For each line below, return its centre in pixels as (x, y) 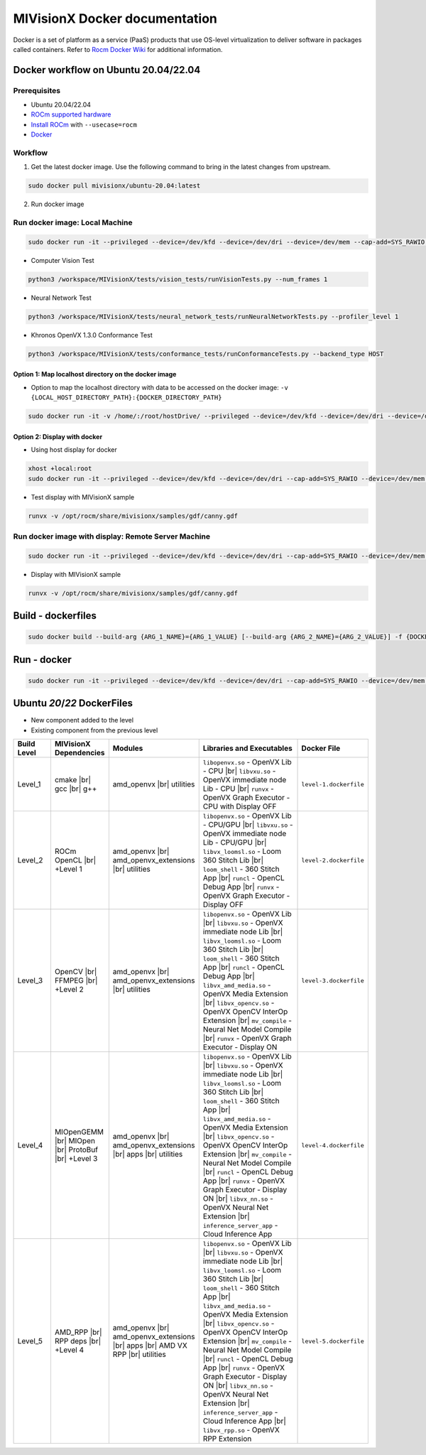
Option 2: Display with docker (58, 436)
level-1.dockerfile (333, 784)
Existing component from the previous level (94, 730)
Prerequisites (37, 90)
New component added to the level (82, 720)
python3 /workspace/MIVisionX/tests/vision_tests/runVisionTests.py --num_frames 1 (178, 279)
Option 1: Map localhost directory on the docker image (95, 374)
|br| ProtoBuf (76, 1150)
